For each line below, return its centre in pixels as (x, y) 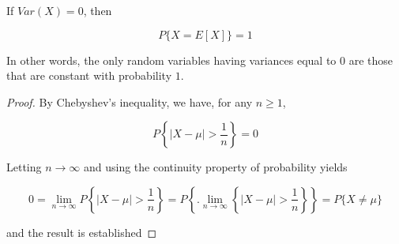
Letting (24, 167)
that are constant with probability (89, 75)
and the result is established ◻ (82, 232)
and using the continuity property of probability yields (216, 167)
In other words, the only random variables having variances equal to (171, 60)
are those (371, 60)
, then (98, 10)
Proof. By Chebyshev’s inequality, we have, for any (130, 101)
